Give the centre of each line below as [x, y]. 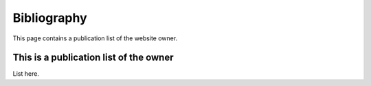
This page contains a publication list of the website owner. [95, 38]
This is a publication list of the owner [93, 58]
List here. [26, 74]
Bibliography [50, 18]
